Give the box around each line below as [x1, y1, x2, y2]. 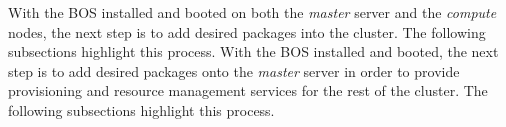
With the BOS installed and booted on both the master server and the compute [8, 2, 497, 22]
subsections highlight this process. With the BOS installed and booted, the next [8, 41, 499, 62]
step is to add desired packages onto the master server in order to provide [8, 60, 460, 81]
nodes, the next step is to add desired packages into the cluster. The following [8, 21, 486, 42]
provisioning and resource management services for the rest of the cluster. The [8, 80, 488, 101]
